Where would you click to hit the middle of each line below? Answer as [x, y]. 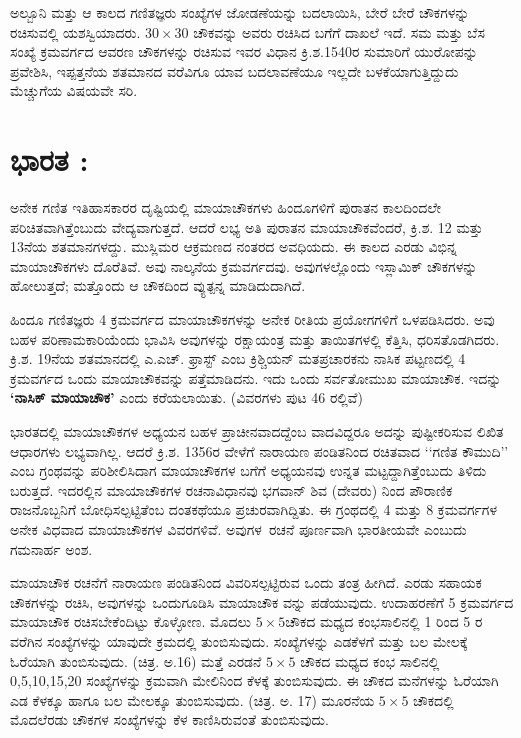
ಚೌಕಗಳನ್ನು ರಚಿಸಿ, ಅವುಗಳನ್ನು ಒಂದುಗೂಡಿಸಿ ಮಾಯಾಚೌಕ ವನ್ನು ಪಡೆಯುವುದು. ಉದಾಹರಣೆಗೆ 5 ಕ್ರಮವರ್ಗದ [262, 601]
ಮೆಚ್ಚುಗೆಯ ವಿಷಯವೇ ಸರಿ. [74, 90]
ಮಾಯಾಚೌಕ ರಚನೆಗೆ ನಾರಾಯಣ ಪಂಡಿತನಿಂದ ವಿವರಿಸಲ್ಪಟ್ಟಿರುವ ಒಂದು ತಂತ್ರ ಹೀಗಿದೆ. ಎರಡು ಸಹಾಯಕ [246, 582]
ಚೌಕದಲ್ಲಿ [433, 699]
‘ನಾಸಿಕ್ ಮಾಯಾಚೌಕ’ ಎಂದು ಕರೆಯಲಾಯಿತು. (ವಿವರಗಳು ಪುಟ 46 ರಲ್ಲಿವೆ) [186, 397]
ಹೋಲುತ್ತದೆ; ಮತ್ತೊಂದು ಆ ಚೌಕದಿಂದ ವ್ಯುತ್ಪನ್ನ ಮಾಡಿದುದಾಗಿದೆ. [158, 285]
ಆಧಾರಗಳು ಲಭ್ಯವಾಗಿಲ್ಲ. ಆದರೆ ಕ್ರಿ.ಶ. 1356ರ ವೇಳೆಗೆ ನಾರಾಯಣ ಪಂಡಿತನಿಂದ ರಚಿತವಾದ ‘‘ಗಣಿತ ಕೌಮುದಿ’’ [259, 450]
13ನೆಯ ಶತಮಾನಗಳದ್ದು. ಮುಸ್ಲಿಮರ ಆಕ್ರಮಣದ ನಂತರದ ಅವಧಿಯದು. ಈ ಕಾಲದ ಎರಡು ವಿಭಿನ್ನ [233, 246]
